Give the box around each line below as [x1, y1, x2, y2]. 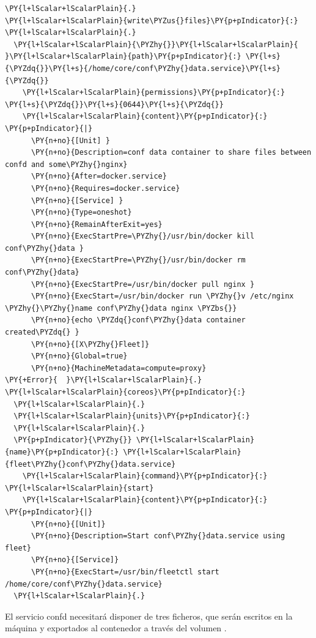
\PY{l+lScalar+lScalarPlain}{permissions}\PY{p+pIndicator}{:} [22, 88, 285, 97]
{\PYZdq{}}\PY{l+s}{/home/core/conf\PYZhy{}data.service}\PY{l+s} [5, 64, 281, 73]
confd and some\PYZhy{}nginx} [5, 160, 128, 169]
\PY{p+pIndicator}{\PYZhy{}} [13, 436, 132, 445]
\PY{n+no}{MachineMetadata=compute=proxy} [31, 363, 207, 373]
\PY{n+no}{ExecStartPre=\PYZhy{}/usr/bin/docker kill [31, 232, 255, 241]
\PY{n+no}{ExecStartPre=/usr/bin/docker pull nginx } [31, 280, 255, 289]
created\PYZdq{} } [5, 328, 79, 337]
